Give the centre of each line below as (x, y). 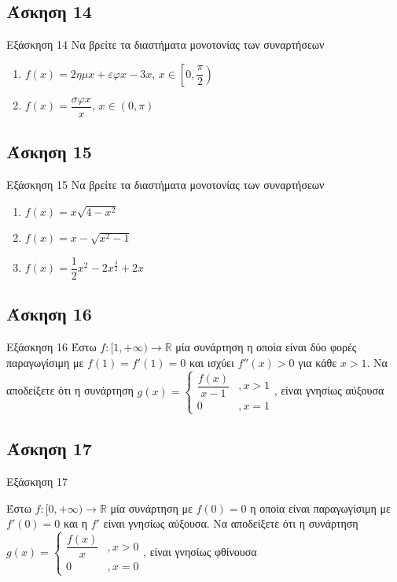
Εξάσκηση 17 (37, 482)
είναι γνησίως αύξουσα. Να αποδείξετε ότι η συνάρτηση (231, 523)
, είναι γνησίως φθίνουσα (200, 552)
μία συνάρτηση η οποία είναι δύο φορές (266, 347)
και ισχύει (211, 362)
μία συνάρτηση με (151, 508)
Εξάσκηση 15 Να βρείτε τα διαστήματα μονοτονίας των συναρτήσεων (165, 185)
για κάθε (318, 362)
